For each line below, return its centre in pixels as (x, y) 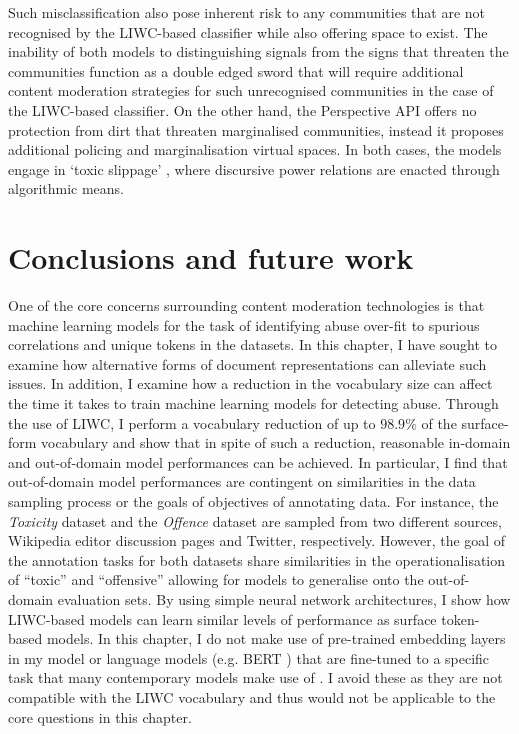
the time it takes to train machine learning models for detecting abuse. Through (253, 403)
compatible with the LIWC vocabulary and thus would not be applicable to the (252, 696)
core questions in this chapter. (100, 716)
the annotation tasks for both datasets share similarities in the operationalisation (257, 559)
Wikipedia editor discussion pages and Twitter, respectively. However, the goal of (257, 540)
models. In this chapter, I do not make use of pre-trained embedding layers (276, 638)
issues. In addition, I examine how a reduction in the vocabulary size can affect (250, 383)
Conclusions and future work (211, 257)
